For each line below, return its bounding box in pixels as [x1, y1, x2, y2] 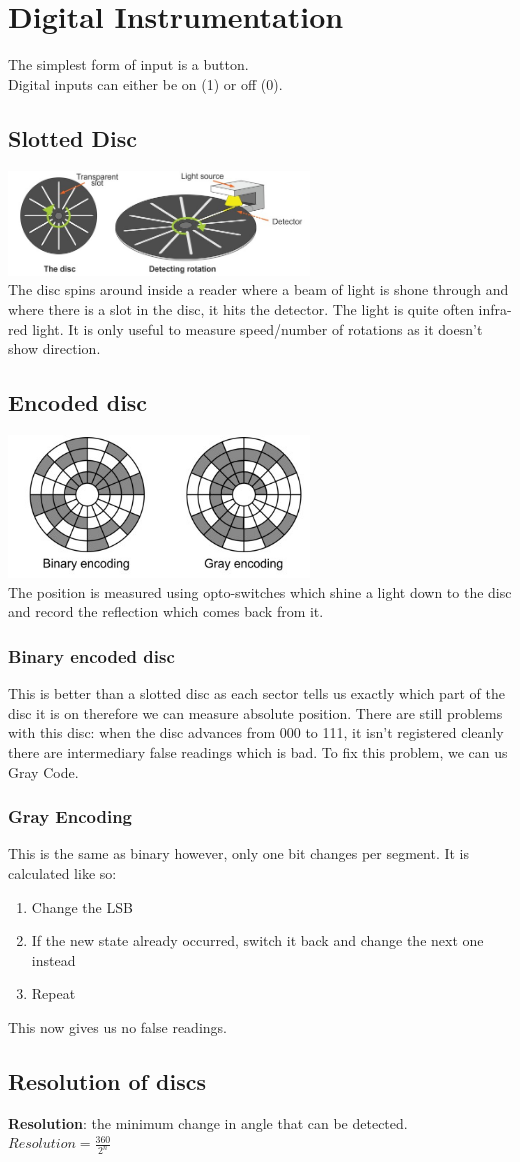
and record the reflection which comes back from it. [8, 601, 324, 622]
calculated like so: [8, 862, 117, 883]
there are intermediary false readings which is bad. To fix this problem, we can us [8, 741, 508, 762]
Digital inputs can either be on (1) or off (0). [8, 73, 283, 94]
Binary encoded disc [8, 643, 175, 668]
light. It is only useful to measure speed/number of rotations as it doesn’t [32, 318, 483, 339]
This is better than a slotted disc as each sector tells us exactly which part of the [8, 683, 505, 704]
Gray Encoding [8, 804, 133, 829]
